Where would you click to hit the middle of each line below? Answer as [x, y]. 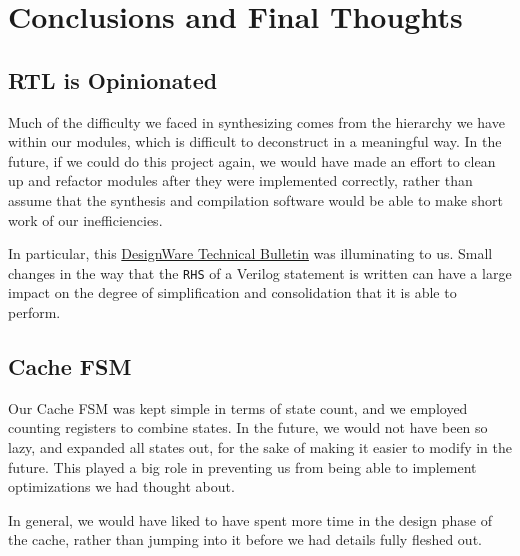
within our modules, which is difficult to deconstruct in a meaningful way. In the [255, 141]
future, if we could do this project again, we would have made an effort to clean [252, 160]
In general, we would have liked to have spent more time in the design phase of [250, 519]
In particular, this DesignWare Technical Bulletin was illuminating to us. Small [250, 253]
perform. [34, 311]
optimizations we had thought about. [121, 486]
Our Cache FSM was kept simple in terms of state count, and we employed [238, 407]
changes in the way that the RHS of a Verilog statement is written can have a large [260, 272]
